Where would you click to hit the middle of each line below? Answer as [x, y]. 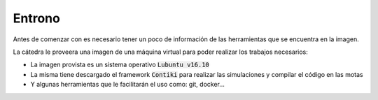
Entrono [37, 18]
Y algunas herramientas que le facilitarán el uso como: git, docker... [128, 85]
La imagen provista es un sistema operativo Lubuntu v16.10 [120, 65]
